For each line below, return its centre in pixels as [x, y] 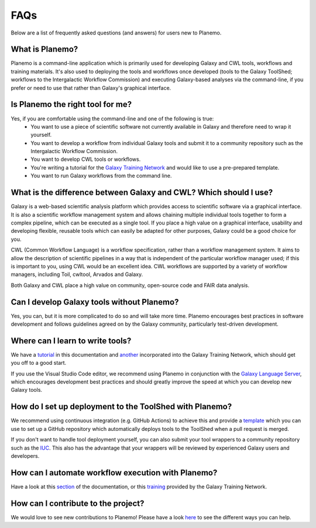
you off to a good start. [39, 363]
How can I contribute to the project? [78, 503]
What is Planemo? [44, 49]
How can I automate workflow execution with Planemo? [114, 473]
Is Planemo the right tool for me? [71, 104]
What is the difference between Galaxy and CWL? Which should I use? [142, 193]
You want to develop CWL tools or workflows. [86, 159]
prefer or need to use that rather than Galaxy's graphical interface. [91, 88]
